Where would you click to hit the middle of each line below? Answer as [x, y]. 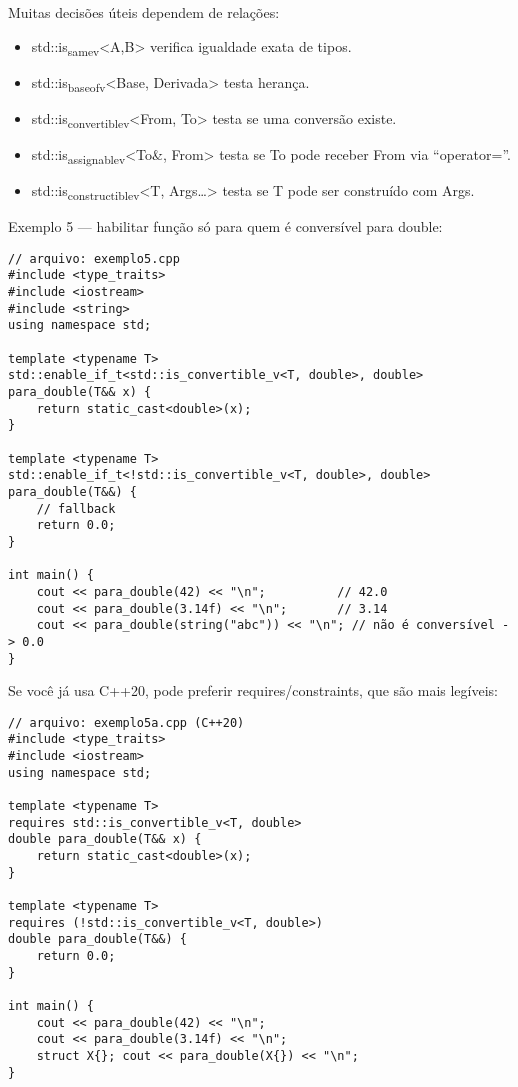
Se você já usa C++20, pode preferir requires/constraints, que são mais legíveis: [253, 690]
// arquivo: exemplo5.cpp [94, 258]
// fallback [76, 508]
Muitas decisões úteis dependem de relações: [144, 12]
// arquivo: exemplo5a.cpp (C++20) [126, 722]
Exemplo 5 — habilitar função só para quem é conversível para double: [225, 226]
